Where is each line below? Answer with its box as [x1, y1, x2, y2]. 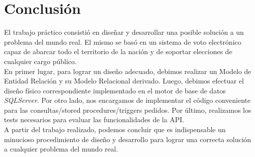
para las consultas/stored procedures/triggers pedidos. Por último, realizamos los [4, 104, 252, 115]
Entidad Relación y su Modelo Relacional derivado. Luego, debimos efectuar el [4, 76, 244, 86]
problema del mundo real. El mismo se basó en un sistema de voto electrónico [4, 36, 242, 47]
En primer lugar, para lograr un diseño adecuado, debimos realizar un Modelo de [4, 66, 252, 76]
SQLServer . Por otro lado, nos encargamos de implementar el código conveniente [4, 95, 251, 105]
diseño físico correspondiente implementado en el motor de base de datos [4, 85, 226, 95]
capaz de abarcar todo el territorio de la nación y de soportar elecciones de [4, 46, 233, 57]
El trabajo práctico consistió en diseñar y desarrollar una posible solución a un [4, 27, 244, 37]
